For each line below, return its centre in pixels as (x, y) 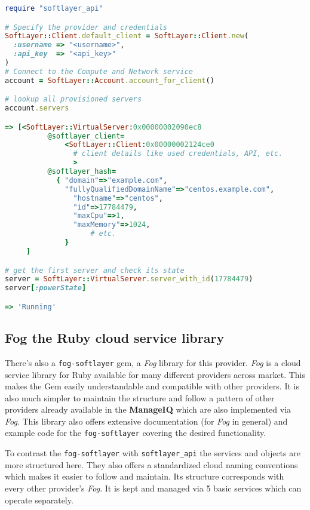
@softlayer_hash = (82, 172)
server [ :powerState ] (46, 288)
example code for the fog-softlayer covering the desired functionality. (136, 433)
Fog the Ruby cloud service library (115, 338)
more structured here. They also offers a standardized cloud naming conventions (151, 464)
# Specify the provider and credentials (86, 27)
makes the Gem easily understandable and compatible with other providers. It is (152, 386)
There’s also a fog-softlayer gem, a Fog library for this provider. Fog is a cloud (153, 362)
